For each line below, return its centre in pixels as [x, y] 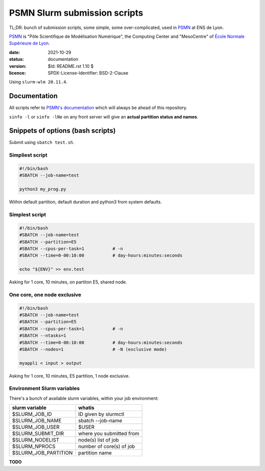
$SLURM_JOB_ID [32, 414]
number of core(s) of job [106, 446]
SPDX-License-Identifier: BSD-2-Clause [88, 73]
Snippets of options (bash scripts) [62, 131]
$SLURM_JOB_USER [36, 427]
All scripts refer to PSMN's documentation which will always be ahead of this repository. [98, 108]
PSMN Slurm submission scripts [76, 13]
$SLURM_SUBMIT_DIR [38, 434]
